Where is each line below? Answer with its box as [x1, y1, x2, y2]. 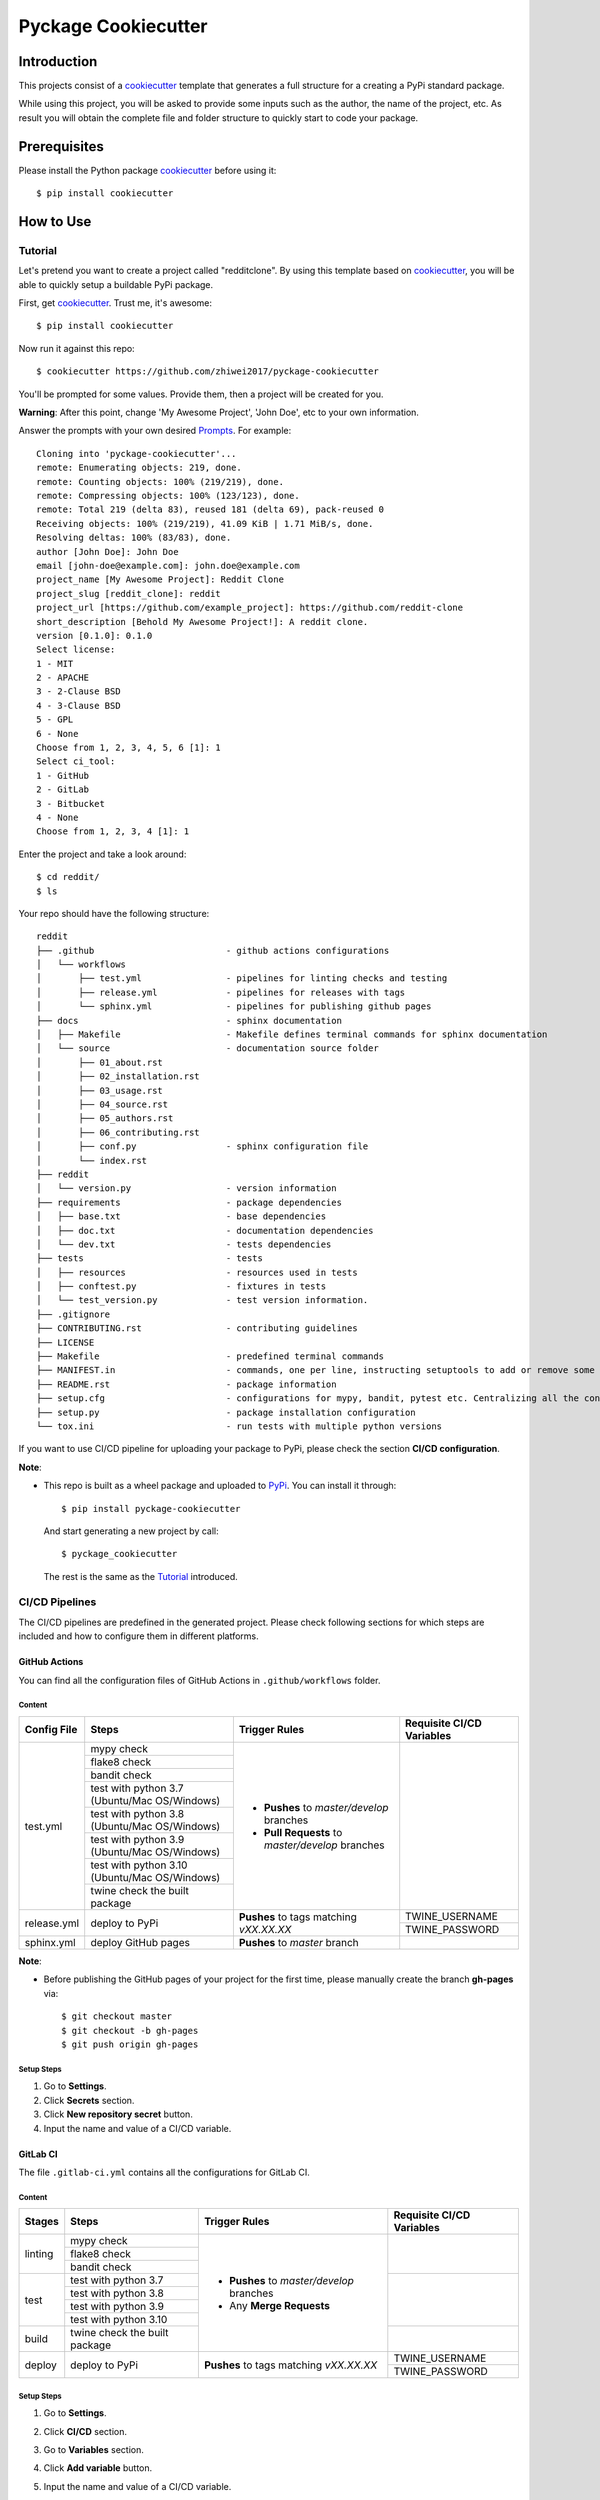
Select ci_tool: [36, 756, 116, 767]
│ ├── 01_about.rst [36, 1056, 164, 1068]
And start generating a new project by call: [43, 1525, 219, 1537]
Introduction [18, 53, 98, 70]
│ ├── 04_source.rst [36, 1099, 169, 1110]
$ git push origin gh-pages [61, 2038, 199, 2050]
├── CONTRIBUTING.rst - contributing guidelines [36, 1323, 359, 1334]
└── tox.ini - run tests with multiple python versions [36, 1420, 443, 1432]
